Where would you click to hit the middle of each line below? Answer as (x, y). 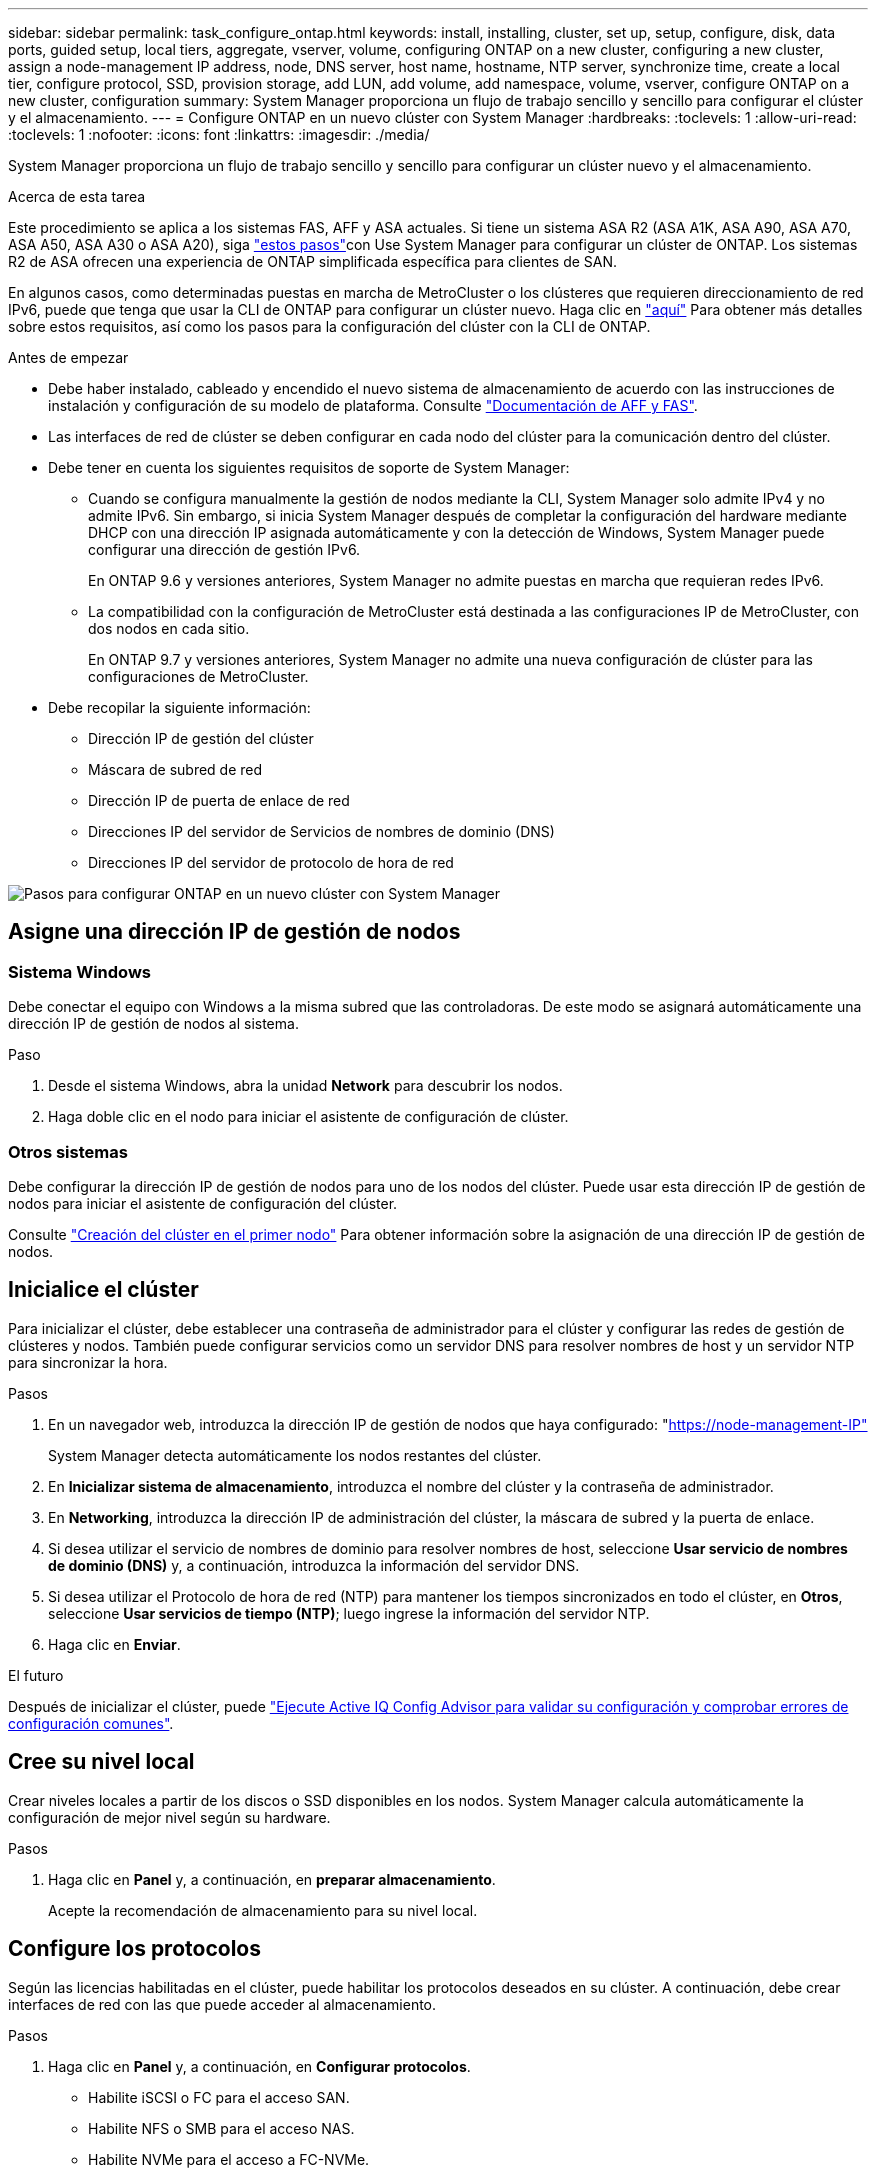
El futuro (36, 1675)
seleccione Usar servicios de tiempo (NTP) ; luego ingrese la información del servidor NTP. (349, 1613)
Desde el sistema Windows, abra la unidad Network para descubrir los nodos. (305, 1086)
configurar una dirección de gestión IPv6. (224, 549)
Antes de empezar (68, 357)
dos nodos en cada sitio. (169, 628)
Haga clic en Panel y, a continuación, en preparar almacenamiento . (272, 1879)
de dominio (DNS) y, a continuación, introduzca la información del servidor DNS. (314, 1565)
